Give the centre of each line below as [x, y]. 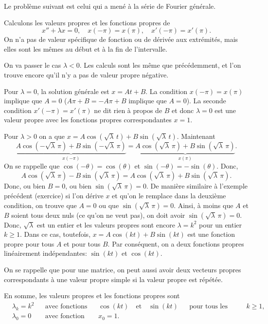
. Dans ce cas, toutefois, [55, 234]
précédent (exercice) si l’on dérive [54, 195]
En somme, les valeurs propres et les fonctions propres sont [92, 295]
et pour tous [82, 243]
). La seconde [206, 101]
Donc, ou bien [25, 185]
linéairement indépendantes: [45, 253]
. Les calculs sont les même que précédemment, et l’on [160, 65]
